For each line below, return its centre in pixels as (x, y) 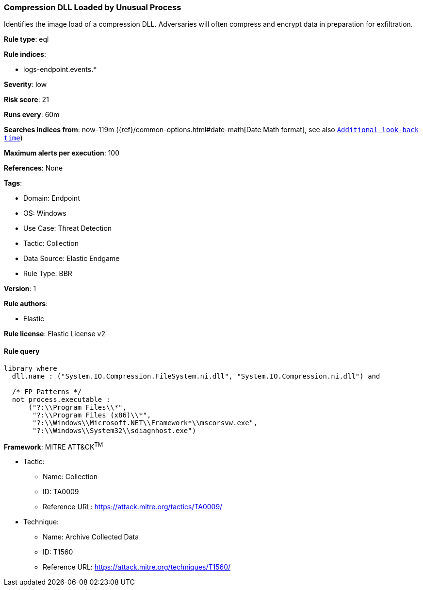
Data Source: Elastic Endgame (72, 259)
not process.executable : (61, 399)
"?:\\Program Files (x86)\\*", (92, 415)
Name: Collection (70, 477)
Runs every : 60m (32, 115)
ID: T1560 (58, 552)
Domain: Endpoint (52, 198)
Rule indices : (25, 54)
